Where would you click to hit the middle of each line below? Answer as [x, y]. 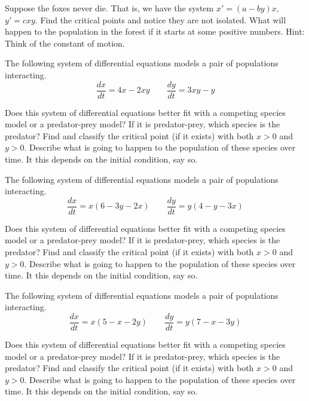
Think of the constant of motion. [65, 43]
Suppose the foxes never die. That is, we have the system [109, 8]
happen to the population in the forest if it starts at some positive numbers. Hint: [155, 31]
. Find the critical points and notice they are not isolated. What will [160, 19]
